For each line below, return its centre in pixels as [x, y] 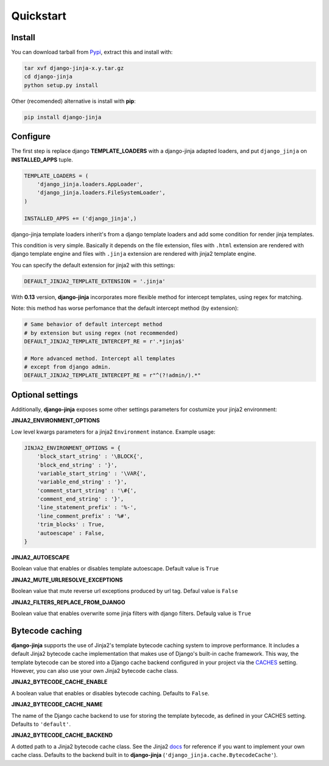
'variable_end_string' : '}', [82, 482]
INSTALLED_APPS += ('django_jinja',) [80, 218]
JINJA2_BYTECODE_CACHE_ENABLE [59, 682]
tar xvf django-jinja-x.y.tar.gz [74, 68]
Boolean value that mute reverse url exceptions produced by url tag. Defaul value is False [125, 591]
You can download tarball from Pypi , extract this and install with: [92, 52]
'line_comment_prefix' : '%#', [83, 516]
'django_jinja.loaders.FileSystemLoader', [101, 193]
